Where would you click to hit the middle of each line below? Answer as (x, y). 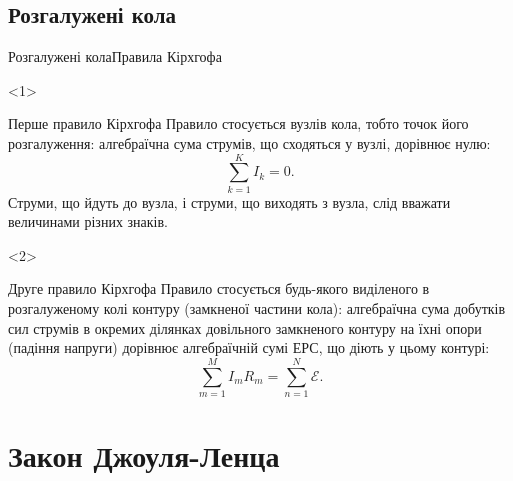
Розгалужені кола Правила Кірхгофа (115, 56)
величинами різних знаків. (88, 221)
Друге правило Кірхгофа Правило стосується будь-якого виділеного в (219, 288)
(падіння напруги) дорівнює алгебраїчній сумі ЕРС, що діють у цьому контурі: (249, 347)
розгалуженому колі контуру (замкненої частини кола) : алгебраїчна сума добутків (257, 308)
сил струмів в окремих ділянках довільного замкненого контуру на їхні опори (245, 327)
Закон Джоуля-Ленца (144, 455)
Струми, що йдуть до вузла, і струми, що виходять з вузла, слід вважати (229, 201)
